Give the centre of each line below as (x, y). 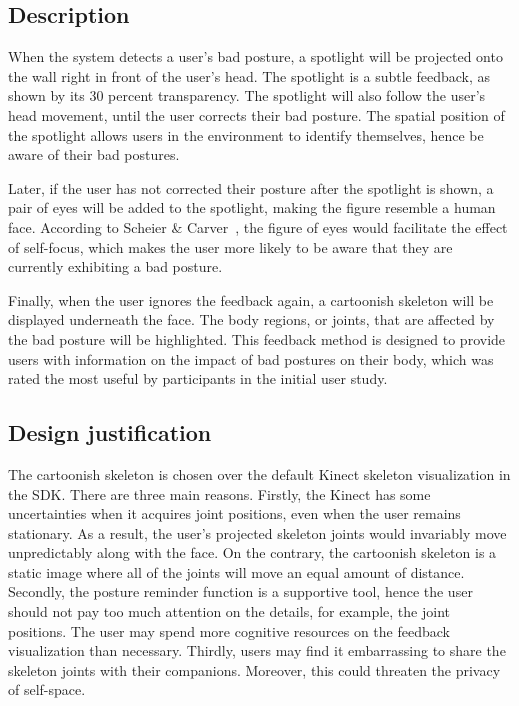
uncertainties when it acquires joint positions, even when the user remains (234, 513)
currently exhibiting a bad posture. (115, 266)
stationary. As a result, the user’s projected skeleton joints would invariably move (257, 532)
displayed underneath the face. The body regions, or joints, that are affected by (251, 319)
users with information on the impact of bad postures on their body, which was (251, 358)
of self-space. (47, 689)
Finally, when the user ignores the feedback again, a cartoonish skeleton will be (251, 299)
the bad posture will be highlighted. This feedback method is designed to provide (257, 338)
